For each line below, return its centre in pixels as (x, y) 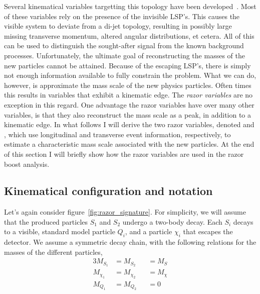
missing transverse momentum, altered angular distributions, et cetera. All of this (129, 35)
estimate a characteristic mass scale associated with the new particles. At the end (129, 144)
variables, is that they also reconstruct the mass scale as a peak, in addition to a (128, 114)
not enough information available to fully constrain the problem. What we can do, (130, 75)
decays (243, 221)
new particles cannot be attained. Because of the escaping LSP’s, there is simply (127, 65)
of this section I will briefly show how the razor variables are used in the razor (124, 154)
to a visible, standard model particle (60, 231)
